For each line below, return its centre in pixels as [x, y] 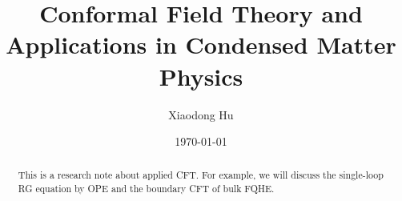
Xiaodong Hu [201, 114]
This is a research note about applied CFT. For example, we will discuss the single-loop [201, 175]
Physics [201, 76]
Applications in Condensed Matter [201, 44]
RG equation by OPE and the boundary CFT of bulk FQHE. [146, 189]
